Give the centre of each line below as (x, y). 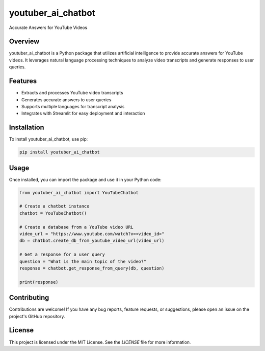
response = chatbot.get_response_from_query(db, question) (92, 268)
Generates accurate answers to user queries (66, 100)
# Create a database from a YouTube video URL (76, 227)
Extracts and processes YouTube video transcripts (72, 93)
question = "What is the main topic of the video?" (83, 261)
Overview (24, 42)
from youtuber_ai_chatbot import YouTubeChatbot (79, 192)
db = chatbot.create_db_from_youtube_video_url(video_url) (92, 241)
